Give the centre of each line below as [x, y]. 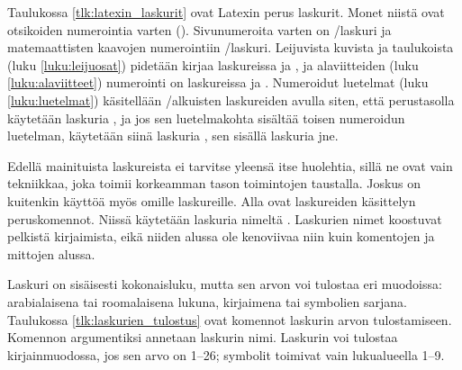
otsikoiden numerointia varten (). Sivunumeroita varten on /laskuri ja [199, 29]
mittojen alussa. [51, 253]
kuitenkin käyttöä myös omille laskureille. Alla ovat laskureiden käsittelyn [212, 200]
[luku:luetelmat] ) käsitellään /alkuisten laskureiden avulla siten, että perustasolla [231, 99]
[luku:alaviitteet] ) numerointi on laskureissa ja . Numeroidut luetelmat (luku [218, 82]
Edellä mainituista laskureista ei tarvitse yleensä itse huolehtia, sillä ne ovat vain [230, 165]
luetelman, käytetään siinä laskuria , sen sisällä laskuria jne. [173, 135]
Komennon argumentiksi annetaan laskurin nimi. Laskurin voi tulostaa [203, 337]
